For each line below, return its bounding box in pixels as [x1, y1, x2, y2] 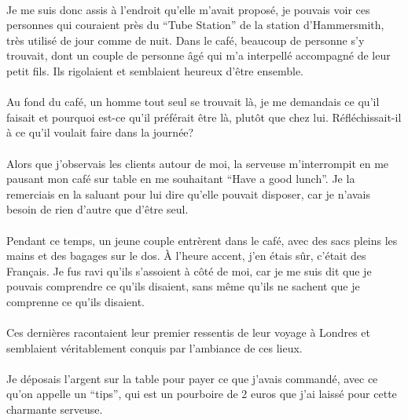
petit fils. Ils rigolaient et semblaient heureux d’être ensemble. [6, 62, 304, 79]
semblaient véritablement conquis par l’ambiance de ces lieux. [6, 339, 303, 356]
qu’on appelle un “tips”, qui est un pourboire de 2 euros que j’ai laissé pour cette [6, 385, 397, 402]
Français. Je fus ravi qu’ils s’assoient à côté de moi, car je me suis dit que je [6, 262, 372, 279]
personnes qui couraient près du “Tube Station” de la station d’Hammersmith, [6, 16, 384, 33]
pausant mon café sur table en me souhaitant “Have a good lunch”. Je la [6, 170, 355, 187]
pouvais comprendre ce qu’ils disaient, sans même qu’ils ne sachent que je [6, 278, 360, 294]
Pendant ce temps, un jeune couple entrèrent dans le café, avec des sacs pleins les [6, 232, 398, 248]
